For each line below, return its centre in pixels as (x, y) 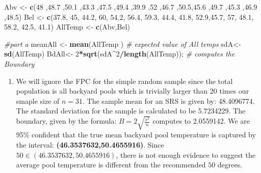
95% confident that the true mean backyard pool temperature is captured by (136, 135)
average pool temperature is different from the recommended (111, 165)
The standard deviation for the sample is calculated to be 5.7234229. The (131, 111)
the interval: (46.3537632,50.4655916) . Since (90, 145)
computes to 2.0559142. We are (201, 121)
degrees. (230, 165)
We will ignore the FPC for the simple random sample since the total (124, 81)
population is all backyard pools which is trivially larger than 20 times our (133, 91)
